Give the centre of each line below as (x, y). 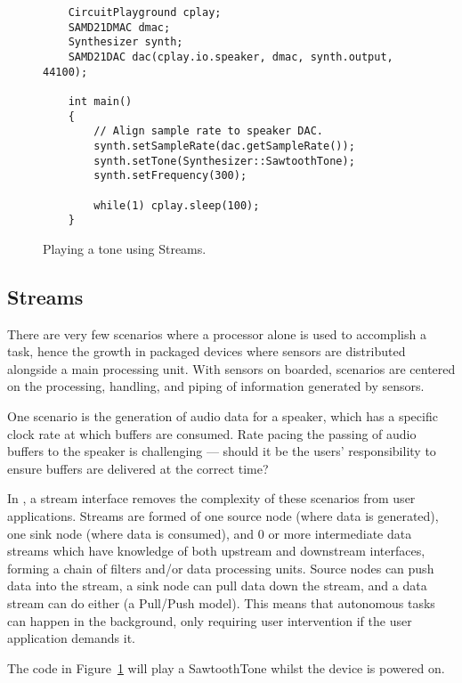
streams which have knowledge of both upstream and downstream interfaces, (216, 551)
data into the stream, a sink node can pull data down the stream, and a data (217, 585)
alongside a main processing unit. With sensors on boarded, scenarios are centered (231, 368)
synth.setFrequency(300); (170, 176)
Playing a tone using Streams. (125, 248)
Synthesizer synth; (126, 42)
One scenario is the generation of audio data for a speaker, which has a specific (223, 416)
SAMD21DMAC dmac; (119, 27)
